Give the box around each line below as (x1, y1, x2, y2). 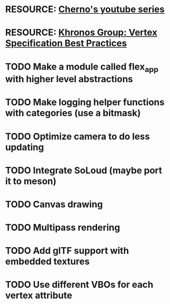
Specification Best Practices (5, 38, 127, 49)
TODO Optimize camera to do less (5, 130, 150, 142)
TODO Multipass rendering (5, 222, 120, 233)
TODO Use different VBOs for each (5, 279, 153, 290)
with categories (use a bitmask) (5, 108, 141, 119)
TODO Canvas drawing (5, 198, 103, 210)
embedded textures (5, 256, 90, 267)
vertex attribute (5, 290, 72, 301)
